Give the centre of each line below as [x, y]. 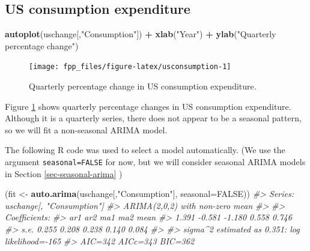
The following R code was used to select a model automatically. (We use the [145, 150]
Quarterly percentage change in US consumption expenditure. [143, 86]
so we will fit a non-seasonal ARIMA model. [86, 129]
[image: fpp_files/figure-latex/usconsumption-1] [130, 67]
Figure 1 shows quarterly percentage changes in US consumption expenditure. [148, 106]
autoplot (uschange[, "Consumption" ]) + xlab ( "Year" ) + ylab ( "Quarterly [141, 34]
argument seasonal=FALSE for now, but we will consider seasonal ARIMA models [155, 162]
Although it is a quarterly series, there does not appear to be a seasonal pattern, [153, 118]
